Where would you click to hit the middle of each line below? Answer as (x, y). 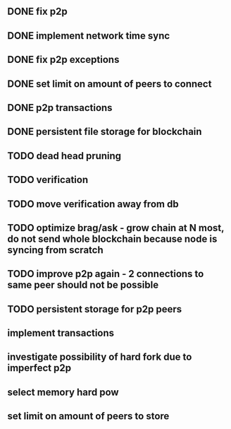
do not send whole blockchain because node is (112, 239)
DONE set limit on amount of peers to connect (110, 84)
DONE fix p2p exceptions (63, 60)
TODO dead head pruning (64, 156)
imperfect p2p (39, 368)
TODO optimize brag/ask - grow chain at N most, (116, 228)
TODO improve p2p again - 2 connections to (106, 274)
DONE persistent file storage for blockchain (105, 132)
